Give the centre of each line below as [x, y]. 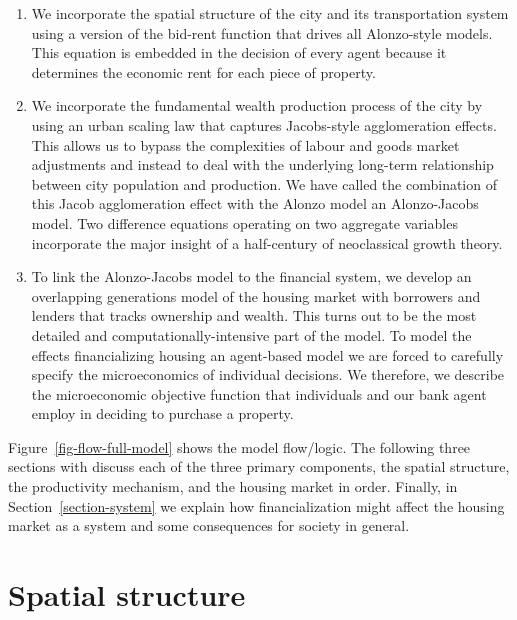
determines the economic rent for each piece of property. [203, 71]
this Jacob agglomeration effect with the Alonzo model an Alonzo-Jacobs [255, 203]
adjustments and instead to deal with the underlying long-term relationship [262, 164]
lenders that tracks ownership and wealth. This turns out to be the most [254, 315]
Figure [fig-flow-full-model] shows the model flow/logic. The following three [239, 446]
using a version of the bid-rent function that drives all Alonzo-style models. [262, 32]
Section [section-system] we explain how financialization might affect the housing [256, 505]
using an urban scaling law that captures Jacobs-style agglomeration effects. [264, 124]
